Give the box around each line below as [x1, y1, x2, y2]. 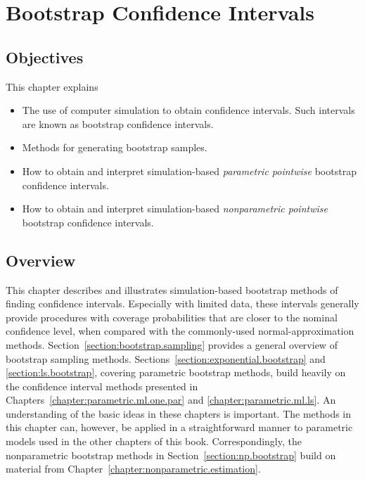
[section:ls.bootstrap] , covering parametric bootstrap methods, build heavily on [6, 365, 346, 380]
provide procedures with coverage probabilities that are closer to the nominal [6, 309, 338, 324]
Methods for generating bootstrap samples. [22, 140, 207, 155]
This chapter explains [6, 79, 98, 94]
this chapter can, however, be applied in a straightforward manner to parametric [6, 420, 353, 435]
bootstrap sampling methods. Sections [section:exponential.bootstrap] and [6, 351, 326, 366]
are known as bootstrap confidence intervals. [22, 116, 214, 131]
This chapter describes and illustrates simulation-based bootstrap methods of [6, 282, 338, 297]
